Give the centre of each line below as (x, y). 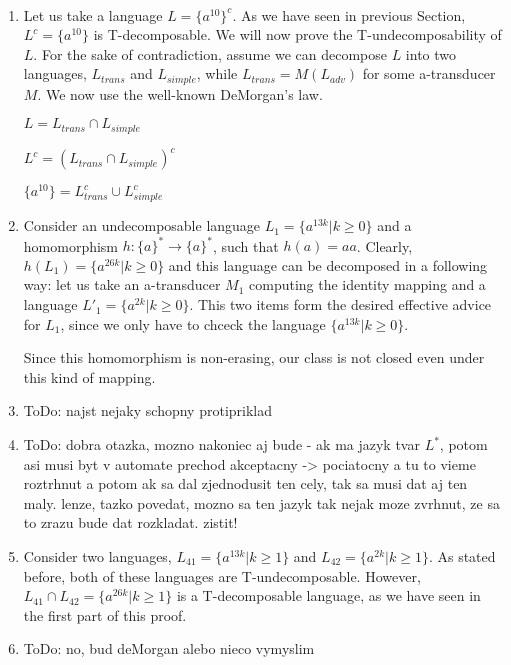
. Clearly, (384, 245)
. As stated (462, 556)
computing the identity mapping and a (367, 284)
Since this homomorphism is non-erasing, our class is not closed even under (254, 357)
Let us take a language (93, 14)
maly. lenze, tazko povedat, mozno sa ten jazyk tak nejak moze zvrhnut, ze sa (261, 502)
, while (217, 73)
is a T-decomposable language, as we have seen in (328, 595)
